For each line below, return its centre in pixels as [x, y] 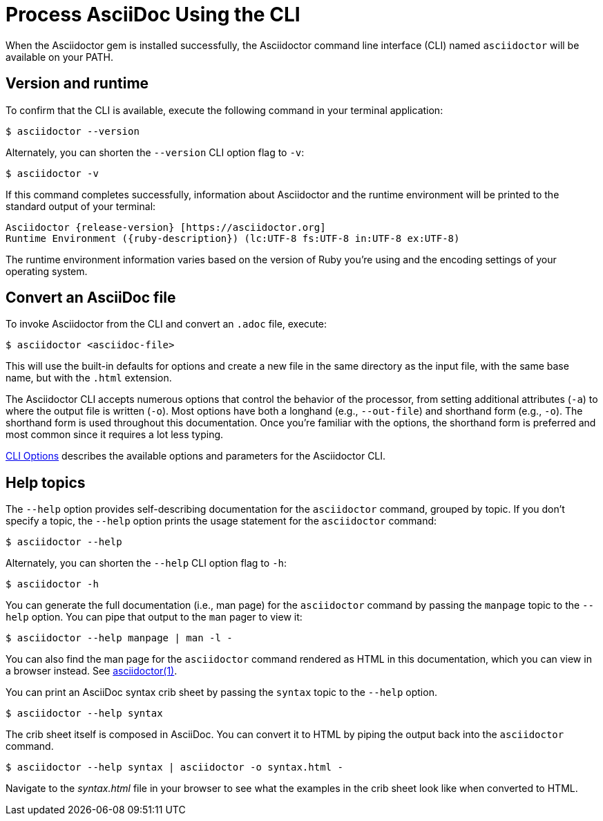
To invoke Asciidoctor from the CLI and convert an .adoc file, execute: [166, 324]
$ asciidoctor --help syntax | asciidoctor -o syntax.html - [174, 767]
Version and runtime [77, 84]
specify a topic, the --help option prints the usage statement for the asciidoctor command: [221, 521]
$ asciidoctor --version [73, 131]
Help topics [46, 482]
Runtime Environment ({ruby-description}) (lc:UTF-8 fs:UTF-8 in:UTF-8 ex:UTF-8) [233, 238]
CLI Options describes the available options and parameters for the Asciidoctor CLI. [196, 456]
